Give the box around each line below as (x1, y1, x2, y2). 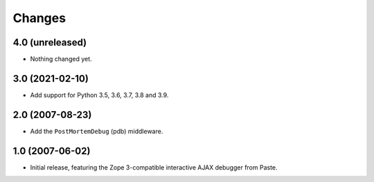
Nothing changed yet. (30, 55, 93, 63)
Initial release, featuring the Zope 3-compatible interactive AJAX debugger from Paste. (30, 163, 278, 172)
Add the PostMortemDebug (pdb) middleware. (30, 127, 163, 135)
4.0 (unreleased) (12, 37, 87, 48)
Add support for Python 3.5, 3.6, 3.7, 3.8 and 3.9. (30, 90, 169, 99)
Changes (12, 10, 66, 26)
